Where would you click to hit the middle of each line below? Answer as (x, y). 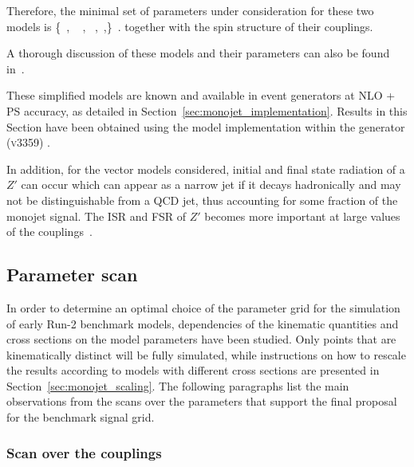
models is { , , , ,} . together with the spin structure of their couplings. (190, 26)
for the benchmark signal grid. (81, 417)
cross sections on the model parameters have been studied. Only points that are (201, 339)
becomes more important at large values (302, 216)
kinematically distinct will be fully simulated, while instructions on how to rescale (206, 354)
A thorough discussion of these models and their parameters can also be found (198, 53)
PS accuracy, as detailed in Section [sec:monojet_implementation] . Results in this (207, 110)
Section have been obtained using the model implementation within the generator (206, 126)
